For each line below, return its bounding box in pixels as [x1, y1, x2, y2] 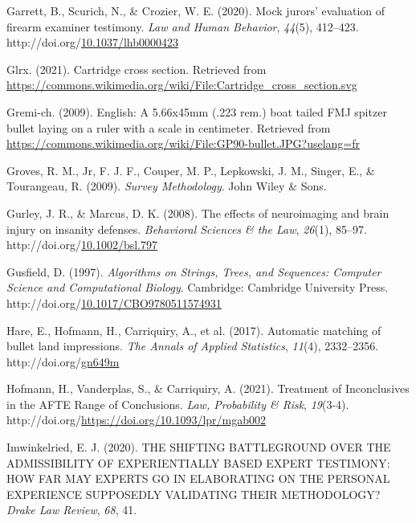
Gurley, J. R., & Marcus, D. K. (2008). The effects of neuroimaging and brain [6, 204, 389, 221]
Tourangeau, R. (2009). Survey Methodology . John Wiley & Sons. [6, 178, 327, 194]
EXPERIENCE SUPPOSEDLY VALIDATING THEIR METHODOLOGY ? [6, 485, 381, 502]
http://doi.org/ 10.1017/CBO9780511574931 [6, 294, 222, 311]
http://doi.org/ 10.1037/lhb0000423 [6, 34, 178, 51]
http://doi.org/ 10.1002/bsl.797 [6, 236, 157, 253]
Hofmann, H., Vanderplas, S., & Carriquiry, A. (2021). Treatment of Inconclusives [6, 380, 410, 397]
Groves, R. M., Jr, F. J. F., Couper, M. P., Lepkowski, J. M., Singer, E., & [6, 161, 375, 178]
